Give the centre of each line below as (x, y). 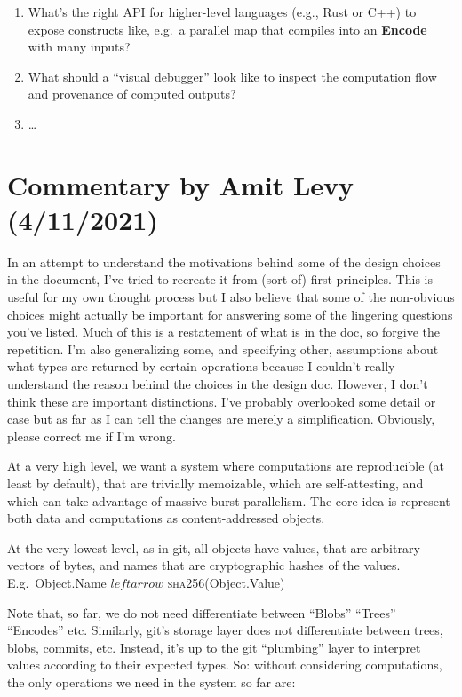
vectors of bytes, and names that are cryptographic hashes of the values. (204, 565)
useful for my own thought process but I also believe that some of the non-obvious (231, 297)
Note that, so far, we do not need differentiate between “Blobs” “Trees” (202, 612)
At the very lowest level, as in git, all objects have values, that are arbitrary (214, 547)
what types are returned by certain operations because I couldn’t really (201, 366)
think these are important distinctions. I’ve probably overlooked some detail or (222, 401)
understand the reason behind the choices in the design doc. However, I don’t (218, 384)
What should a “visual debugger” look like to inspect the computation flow (232, 76)
